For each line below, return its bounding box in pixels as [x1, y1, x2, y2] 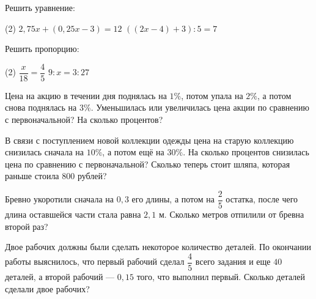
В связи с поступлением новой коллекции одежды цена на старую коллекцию [5, 133, 294, 146]
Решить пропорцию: [5, 42, 79, 55]
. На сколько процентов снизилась [183, 146, 309, 158]
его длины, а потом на [131, 193, 215, 205]
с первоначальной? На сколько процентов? [5, 113, 163, 126]
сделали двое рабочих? [5, 282, 90, 295]
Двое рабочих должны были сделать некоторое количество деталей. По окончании [5, 240, 312, 253]
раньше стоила [5, 169, 59, 182]
